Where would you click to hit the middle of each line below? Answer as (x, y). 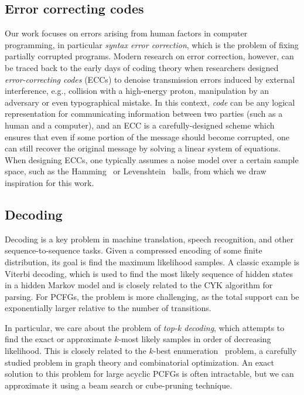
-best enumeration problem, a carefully (225, 351)
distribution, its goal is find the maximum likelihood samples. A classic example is (152, 261)
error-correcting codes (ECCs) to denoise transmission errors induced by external (150, 79)
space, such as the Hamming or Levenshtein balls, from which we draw (136, 171)
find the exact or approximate (58, 339)
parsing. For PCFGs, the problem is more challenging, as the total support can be (152, 296)
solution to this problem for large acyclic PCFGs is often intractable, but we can (149, 374)
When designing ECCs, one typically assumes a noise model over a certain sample (152, 159)
